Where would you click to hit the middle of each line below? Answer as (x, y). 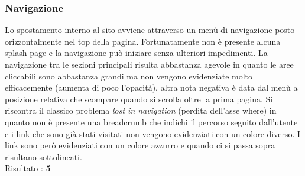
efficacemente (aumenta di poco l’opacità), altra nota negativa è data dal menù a (151, 87)
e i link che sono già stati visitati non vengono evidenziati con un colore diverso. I (153, 133)
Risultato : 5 (28, 168)
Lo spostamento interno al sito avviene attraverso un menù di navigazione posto (150, 30)
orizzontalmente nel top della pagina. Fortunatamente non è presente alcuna (143, 41)
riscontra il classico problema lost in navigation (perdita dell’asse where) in (141, 110)
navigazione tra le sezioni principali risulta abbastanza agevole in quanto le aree (149, 64)
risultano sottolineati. (43, 156)
